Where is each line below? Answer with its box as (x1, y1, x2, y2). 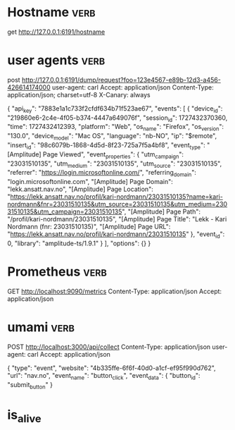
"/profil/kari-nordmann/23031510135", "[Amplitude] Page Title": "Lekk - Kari (7, 215, 227, 223)
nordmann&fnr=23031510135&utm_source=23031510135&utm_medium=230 (7, 200, 227, 209)
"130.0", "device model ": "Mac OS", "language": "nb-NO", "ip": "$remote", (7, 132, 217, 142)
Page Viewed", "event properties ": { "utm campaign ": (42, 149, 184, 160)
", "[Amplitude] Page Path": (122, 207, 201, 216)
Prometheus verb (7, 264, 107, 280)
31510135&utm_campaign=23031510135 (7, 207, 122, 216)
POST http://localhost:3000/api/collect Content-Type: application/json (7, 343, 211, 351)
